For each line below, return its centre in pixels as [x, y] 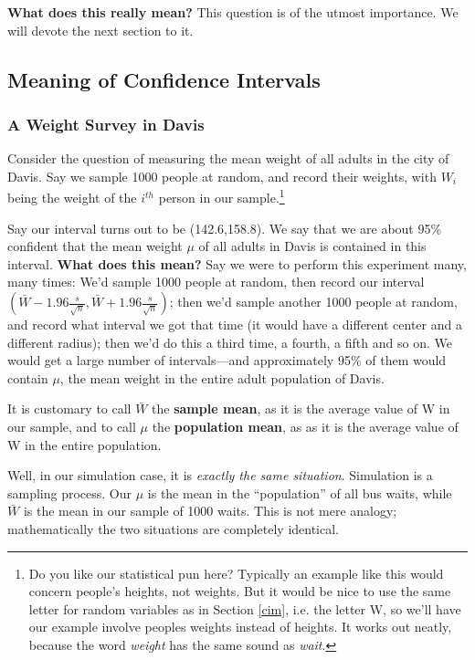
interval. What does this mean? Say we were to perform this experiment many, [237, 263]
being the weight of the [72, 198]
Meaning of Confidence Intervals [164, 79]
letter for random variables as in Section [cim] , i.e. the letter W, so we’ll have [245, 608]
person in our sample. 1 [222, 196]
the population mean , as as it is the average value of [305, 426]
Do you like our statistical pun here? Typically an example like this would [236, 573]
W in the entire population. [84, 444]
